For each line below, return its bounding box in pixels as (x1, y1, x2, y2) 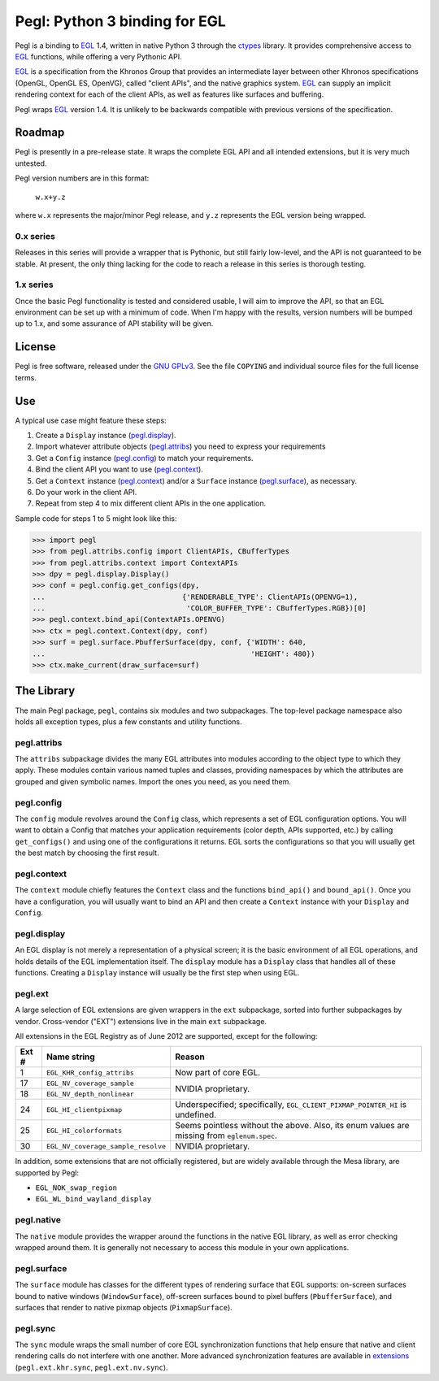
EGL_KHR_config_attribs (46, 1068, 134, 1077)
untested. (15, 159, 47, 168)
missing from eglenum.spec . (175, 1130, 278, 1141)
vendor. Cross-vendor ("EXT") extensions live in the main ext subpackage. (15, 1016, 267, 1026)
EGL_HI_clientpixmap (46, 1105, 123, 1114)
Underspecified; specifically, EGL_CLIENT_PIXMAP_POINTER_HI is (175, 1099, 406, 1110)
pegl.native (15, 1214, 61, 1226)
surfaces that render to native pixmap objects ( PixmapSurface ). (15, 1302, 233, 1312)
